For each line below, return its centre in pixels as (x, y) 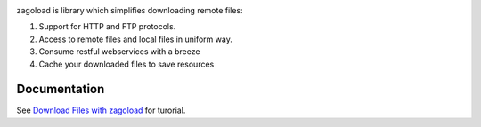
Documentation (61, 89)
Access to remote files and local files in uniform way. (136, 39)
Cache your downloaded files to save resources (126, 64)
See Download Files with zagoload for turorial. (101, 110)
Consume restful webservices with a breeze (119, 52)
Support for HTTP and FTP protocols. (107, 27)
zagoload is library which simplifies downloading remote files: (130, 10)
